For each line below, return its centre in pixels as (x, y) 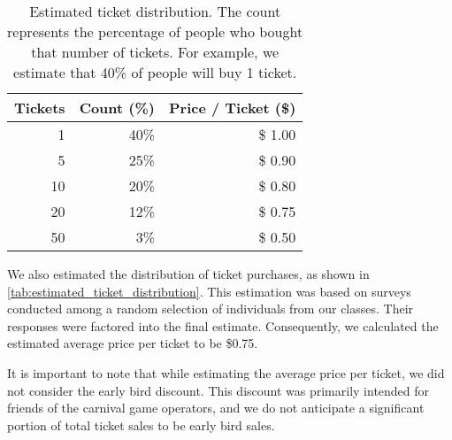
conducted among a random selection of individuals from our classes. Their (211, 309)
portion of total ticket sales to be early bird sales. (141, 425)
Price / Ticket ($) (232, 108)
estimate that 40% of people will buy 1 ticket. (155, 72)
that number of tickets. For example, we (155, 52)
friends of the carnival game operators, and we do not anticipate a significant (216, 408)
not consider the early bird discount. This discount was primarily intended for (218, 390)
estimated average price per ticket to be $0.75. (133, 343)
